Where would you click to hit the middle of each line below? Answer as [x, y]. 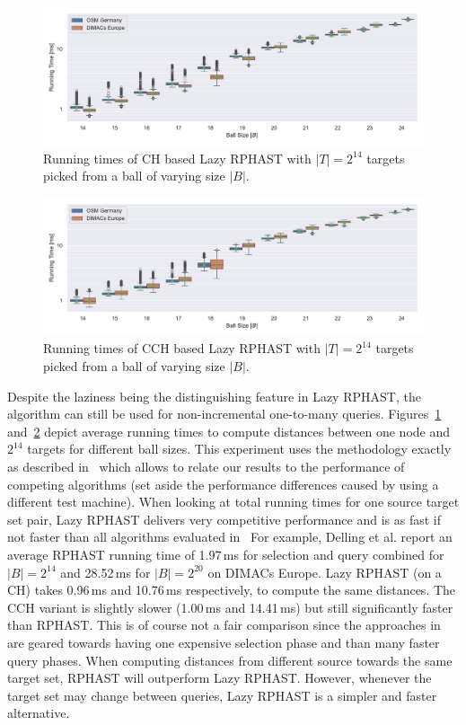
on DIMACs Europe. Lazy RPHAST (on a [325, 572]
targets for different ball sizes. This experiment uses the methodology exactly [239, 449]
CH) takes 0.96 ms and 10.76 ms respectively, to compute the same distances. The [232, 590]
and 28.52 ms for [106, 572]
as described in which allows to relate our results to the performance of [206, 466]
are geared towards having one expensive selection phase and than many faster [224, 642]
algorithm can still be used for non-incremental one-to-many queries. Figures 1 [224, 414]
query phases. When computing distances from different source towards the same [230, 660]
